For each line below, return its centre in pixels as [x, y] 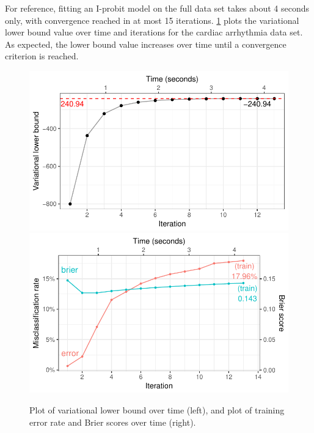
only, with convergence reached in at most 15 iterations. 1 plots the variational [152, 20]
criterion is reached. [42, 56]
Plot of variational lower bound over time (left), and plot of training [157, 410]
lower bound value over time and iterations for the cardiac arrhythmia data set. [154, 32]
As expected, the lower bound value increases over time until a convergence [146, 44]
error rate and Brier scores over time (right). [113, 422]
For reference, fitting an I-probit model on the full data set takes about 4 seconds [157, 8]
